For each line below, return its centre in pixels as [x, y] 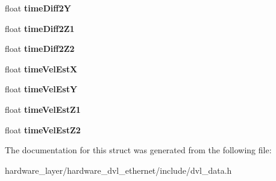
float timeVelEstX [41, 68]
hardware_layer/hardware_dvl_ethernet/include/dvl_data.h [118, 170]
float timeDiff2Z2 [40, 49]
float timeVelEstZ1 [43, 109]
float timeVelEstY [41, 89]
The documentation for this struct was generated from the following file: [138, 150]
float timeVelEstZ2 [43, 129]
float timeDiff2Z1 [40, 28]
